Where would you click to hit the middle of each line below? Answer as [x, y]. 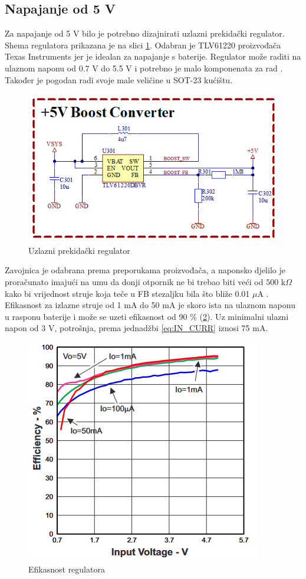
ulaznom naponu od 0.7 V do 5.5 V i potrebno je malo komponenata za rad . [144, 68]
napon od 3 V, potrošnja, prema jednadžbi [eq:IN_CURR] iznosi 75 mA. [136, 328]
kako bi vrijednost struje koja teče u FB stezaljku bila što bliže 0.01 [127, 293]
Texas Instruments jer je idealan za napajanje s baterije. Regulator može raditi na [153, 56]
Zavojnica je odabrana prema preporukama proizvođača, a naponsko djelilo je [145, 270]
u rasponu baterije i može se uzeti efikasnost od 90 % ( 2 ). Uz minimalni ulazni [147, 316]
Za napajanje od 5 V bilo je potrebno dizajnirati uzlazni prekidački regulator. [145, 33]
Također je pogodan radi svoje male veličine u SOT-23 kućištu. [119, 79]
